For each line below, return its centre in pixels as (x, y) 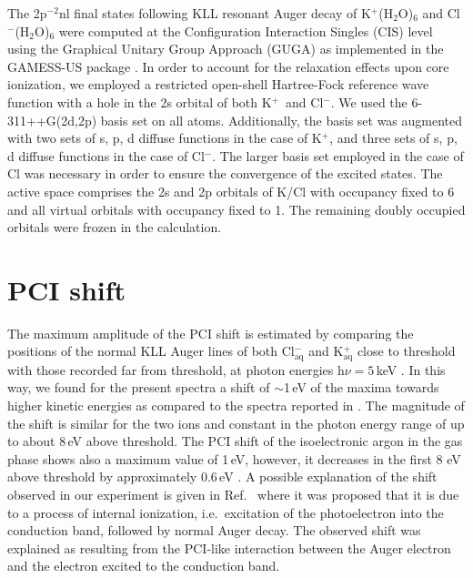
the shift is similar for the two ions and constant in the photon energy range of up (236, 423)
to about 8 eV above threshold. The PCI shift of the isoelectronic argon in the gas (235, 441)
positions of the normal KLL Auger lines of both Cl (151, 351)
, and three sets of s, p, (393, 138)
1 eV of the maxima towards (362, 387)
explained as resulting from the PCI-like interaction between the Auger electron (229, 548)
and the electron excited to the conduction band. (144, 566)
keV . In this (411, 369)
